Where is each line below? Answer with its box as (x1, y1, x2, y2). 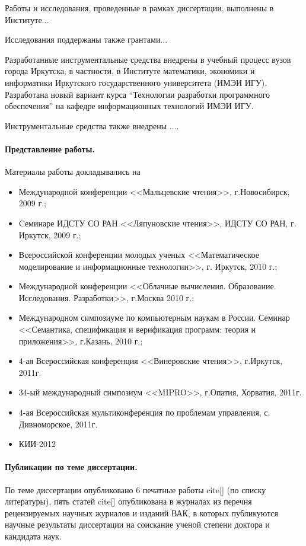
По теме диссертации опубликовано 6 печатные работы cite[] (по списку (5, 483, 266, 496)
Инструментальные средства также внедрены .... (5, 119, 179, 132)
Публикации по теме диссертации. (5, 461, 138, 473)
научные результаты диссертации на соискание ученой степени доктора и (5, 518, 270, 531)
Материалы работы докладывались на (5, 165, 141, 178)
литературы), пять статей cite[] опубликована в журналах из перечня (5, 495, 252, 507)
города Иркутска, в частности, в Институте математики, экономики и (5, 65, 255, 77)
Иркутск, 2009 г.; (18, 228, 81, 241)
